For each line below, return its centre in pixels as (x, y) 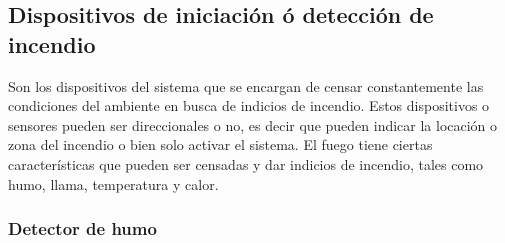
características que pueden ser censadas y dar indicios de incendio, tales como (246, 163)
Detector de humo (82, 228)
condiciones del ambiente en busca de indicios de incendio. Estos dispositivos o (249, 105)
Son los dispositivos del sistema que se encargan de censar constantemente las (246, 85)
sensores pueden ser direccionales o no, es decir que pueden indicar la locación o (253, 124)
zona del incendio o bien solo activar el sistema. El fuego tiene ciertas (220, 144)
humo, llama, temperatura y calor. (113, 183)
